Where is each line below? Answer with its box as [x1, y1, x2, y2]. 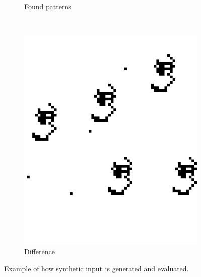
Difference [24, 246, 55, 257]
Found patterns [24, 1, 71, 11]
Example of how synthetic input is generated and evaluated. [4, 263, 189, 273]
